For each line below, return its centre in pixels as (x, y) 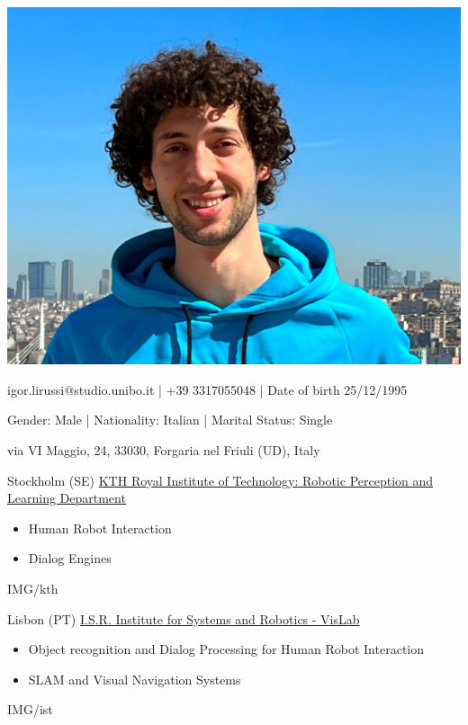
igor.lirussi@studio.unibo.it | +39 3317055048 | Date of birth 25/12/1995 (207, 389)
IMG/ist (30, 709)
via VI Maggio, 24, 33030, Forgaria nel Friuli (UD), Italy (164, 449)
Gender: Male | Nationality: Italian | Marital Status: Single (170, 420)
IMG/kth (33, 588)
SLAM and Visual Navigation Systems (135, 679)
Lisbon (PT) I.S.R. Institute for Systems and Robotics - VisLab (184, 618)
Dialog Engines (70, 558)
